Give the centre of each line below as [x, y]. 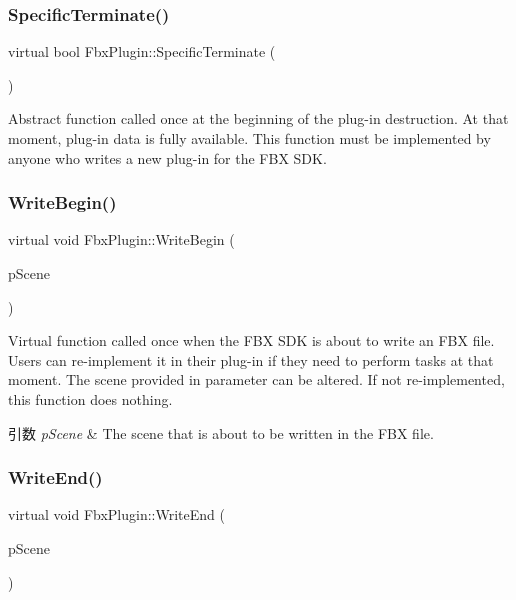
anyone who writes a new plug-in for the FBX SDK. [167, 157]
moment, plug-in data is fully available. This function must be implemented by [249, 138]
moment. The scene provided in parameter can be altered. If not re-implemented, [256, 379]
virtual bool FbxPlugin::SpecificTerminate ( [142, 51]
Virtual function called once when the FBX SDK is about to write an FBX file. [251, 340]
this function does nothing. [90, 398]
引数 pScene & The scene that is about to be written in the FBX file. [221, 432]
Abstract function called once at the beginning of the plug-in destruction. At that [258, 118]
